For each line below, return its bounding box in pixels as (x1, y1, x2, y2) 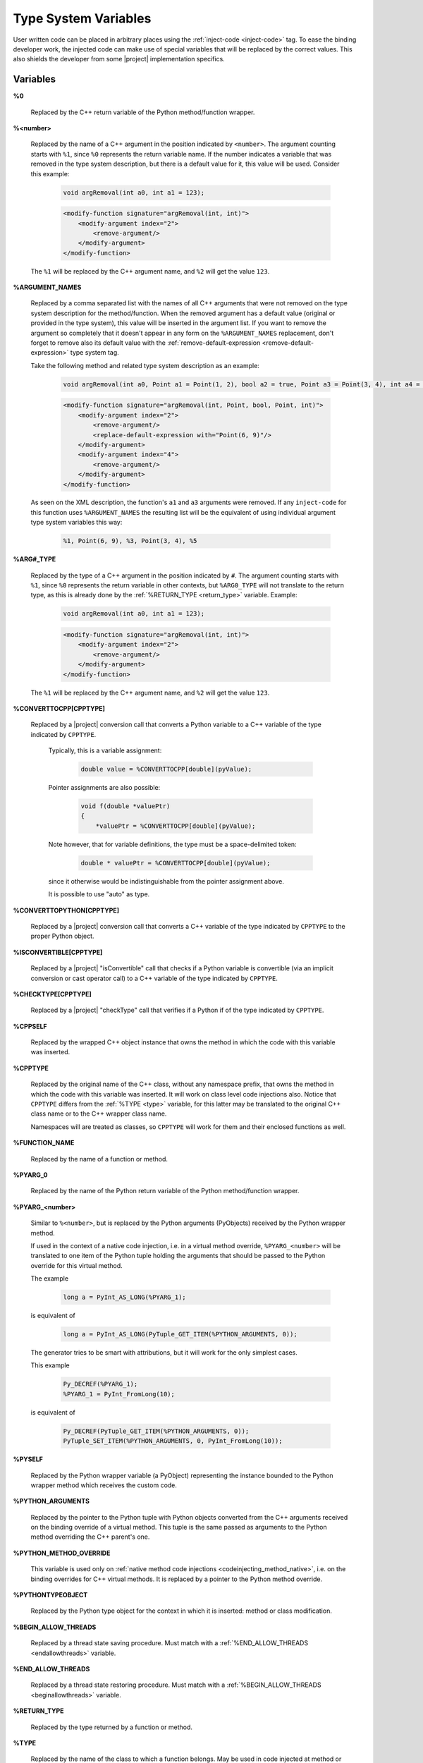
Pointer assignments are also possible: (48, 783, 161, 792)
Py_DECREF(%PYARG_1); (63, 1380, 138, 1389)
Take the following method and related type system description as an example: (30, 361, 260, 370)
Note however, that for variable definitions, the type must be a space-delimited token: (48, 840, 297, 848)
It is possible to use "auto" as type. (48, 890, 150, 898)
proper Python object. (30, 932, 94, 941)
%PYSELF (13, 1455, 44, 1463)
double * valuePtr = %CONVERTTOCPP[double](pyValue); (80, 859, 271, 867)
